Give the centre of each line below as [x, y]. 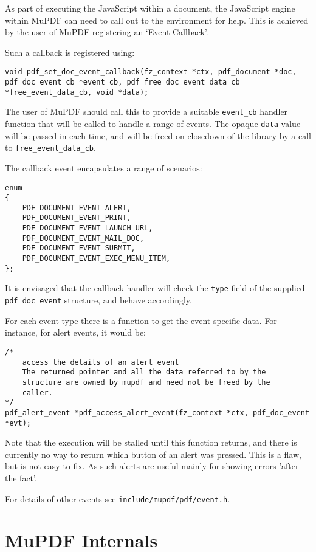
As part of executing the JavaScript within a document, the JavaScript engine [150, 8]
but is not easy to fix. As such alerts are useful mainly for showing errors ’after [152, 466]
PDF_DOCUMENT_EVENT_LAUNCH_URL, [88, 228]
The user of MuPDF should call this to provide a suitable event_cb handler [146, 112]
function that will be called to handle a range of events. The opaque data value [153, 123]
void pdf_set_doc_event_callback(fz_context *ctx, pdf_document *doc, [151, 72]
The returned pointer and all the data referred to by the [144, 372]
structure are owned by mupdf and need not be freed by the [146, 382]
